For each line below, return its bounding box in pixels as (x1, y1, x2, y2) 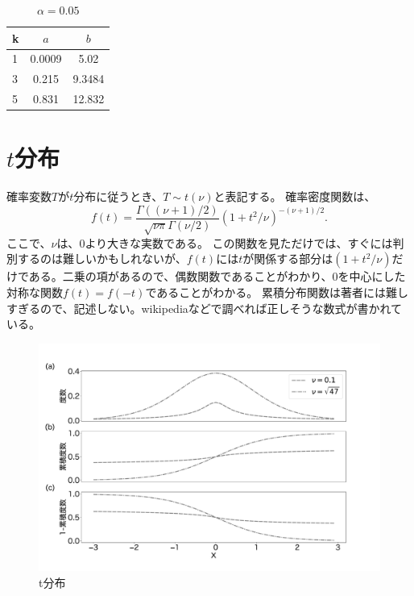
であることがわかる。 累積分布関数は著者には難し (145, 283, 408, 300)
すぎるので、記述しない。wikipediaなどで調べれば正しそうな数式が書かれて (6, 299, 403, 316)
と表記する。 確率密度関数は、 (213, 188, 376, 205)
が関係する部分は (242, 250, 333, 267)
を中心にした (337, 268, 406, 285)
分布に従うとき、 (73, 188, 164, 205)
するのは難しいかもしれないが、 (17, 250, 187, 267)
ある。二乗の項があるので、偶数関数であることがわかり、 (28, 268, 333, 285)
